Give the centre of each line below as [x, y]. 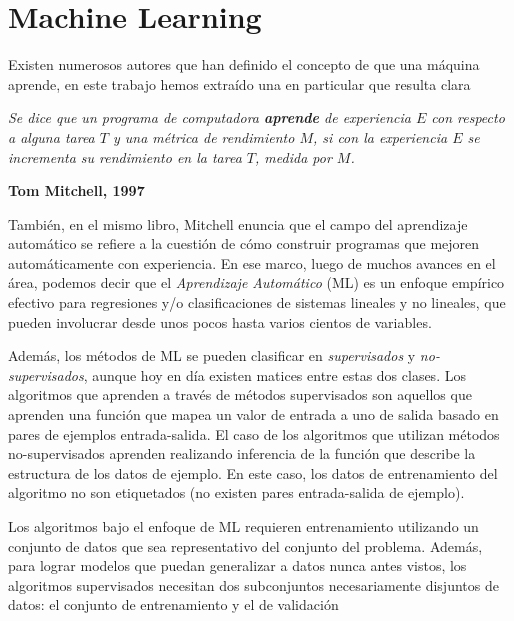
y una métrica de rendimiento [203, 136]
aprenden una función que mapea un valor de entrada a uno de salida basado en [253, 414]
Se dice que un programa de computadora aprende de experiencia [209, 117]
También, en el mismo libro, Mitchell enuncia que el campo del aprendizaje [238, 223]
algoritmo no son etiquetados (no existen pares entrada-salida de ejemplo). [236, 492]
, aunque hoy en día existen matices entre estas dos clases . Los [274, 374]
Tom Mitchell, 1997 [76, 190]
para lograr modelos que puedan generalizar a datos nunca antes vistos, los [237, 565]
